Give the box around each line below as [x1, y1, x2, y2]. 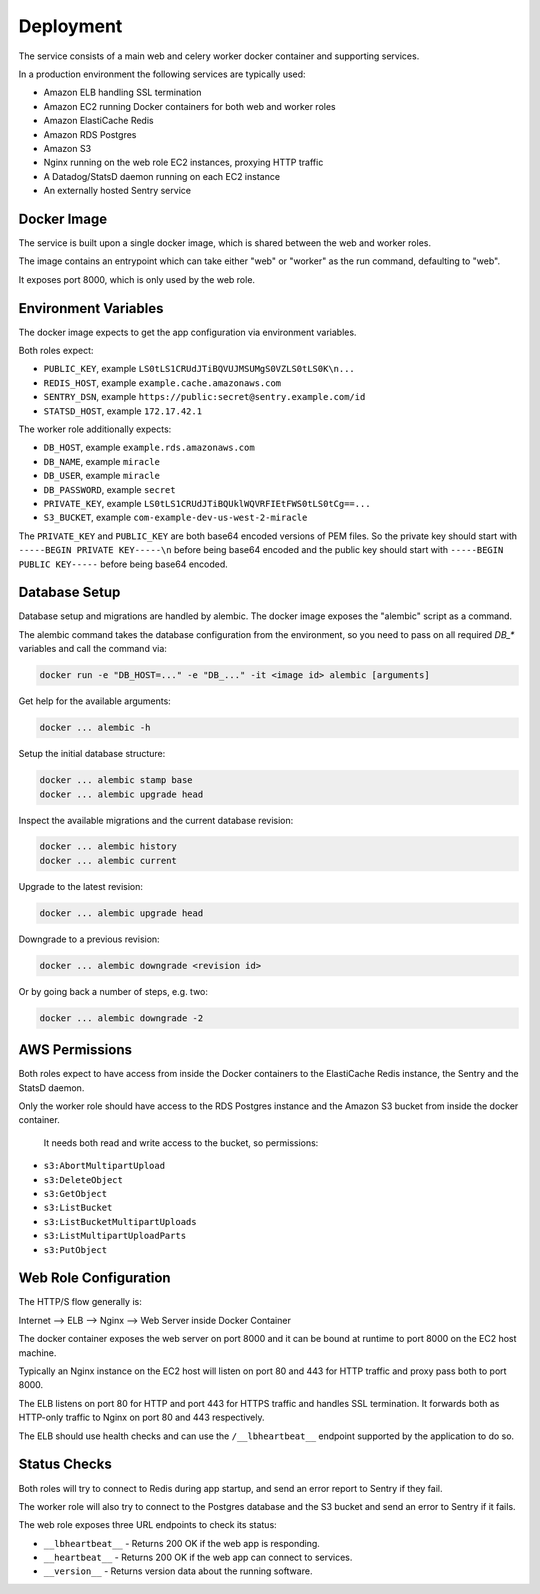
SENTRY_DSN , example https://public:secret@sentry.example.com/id [43, 391, 366, 403]
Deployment [18, 15, 123, 37]
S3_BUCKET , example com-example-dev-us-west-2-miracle [43, 511, 308, 524]
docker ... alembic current [39, 855, 177, 866]
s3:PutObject [43, 1244, 108, 1255]
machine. [18, 1346, 57, 1359]
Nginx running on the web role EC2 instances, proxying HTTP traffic [43, 156, 324, 169]
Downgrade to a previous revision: [18, 933, 160, 945]
